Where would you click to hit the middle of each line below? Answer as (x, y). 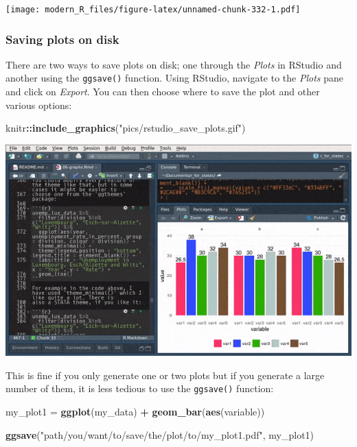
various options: (39, 105)
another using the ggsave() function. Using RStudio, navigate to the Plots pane (175, 78)
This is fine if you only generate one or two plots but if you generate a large (165, 375)
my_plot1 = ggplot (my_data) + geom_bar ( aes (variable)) (135, 412)
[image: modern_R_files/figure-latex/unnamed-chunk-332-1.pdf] (153, 10)
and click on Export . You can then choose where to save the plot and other (163, 92)
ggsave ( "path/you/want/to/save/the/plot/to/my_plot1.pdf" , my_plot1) (160, 434)
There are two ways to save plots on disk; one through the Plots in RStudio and (174, 64)
